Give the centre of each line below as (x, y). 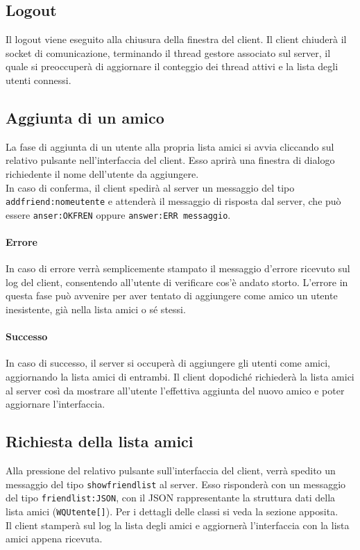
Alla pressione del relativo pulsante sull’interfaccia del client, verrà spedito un (171, 470)
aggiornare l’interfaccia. (55, 404)
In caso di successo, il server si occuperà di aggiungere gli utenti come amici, (168, 363)
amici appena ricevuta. (54, 539)
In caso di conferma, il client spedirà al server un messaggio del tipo (150, 187)
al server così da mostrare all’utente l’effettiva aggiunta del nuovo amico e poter (175, 390)
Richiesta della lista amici (100, 441)
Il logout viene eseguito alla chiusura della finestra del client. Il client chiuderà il (176, 39)
